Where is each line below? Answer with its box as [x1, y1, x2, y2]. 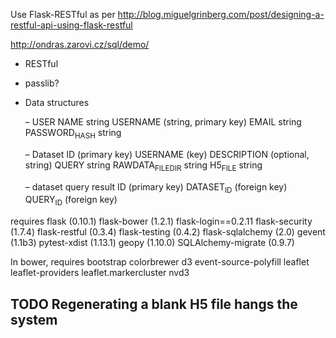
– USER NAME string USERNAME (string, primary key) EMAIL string [24, 116, 302, 128]
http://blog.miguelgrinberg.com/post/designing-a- [117, 9, 325, 20]
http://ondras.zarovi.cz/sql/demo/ [10, 39, 150, 50]
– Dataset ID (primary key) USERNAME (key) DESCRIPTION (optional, [24, 148, 310, 160]
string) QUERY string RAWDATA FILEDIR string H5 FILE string [24, 159, 263, 173]
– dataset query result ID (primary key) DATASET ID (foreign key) [24, 180, 288, 195]
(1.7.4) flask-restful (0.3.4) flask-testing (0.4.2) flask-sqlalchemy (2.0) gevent [10, 226, 326, 238]
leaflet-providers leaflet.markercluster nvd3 [10, 267, 190, 279]
